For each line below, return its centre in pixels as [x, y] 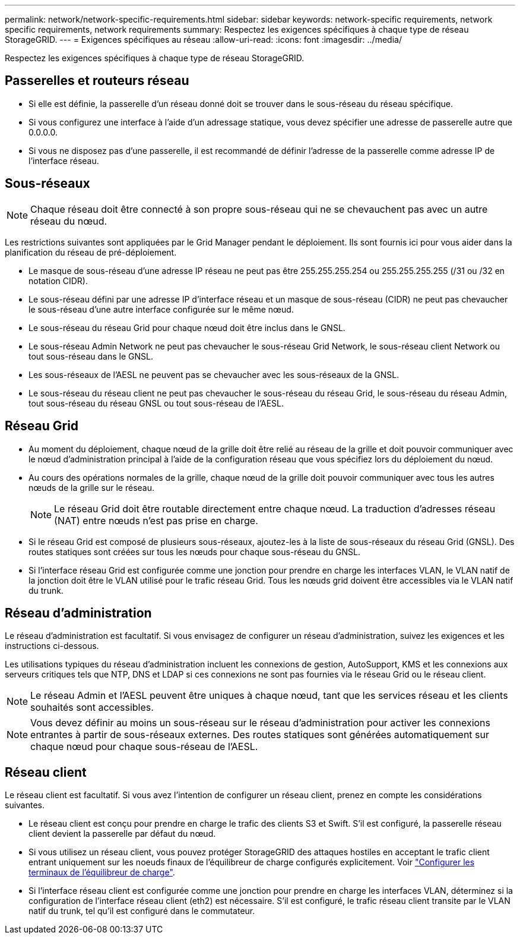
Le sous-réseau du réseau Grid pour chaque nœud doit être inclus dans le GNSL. [187, 327]
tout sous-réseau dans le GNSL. [91, 356]
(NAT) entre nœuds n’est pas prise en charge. [156, 520]
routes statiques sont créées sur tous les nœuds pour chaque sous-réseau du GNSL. [195, 552]
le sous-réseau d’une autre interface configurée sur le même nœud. [161, 309]
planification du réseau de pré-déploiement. [91, 252]
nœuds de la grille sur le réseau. [91, 487]
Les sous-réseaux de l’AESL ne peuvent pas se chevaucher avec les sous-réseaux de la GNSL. [214, 374]
